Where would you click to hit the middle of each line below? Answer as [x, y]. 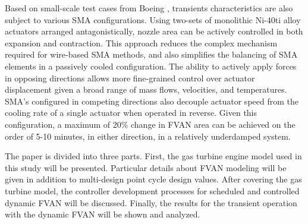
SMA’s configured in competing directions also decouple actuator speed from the [152, 101]
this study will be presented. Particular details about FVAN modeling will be [146, 167]
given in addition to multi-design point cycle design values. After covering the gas [153, 179]
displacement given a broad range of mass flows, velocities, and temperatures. [146, 89]
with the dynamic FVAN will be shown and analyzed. [103, 214]
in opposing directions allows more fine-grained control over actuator [130, 78]
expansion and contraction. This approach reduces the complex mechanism [141, 42]
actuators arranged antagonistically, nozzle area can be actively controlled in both [154, 31]
